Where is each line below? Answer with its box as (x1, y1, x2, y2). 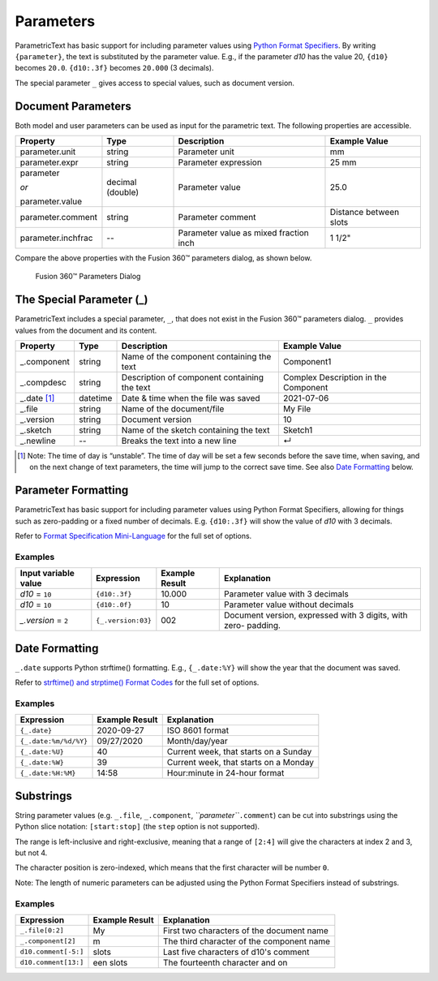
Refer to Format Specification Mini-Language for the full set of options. (15, 531, 252, 541)
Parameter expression (178, 157, 263, 168)
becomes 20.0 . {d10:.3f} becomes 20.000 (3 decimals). (15, 63, 214, 73)
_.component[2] (19, 937, 76, 945)
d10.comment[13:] (19, 958, 84, 967)
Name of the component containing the (121, 351, 272, 363)
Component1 (282, 356, 332, 368)
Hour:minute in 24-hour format (166, 768, 285, 779)
